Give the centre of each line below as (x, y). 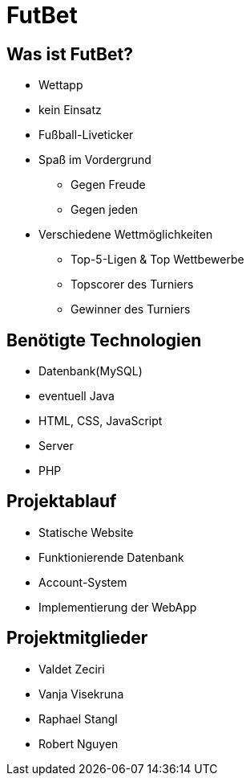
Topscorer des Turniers (132, 285)
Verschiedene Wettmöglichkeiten (126, 235)
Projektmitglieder (77, 638)
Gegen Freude (108, 185)
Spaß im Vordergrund (95, 160)
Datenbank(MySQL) (91, 371)
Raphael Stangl (78, 719)
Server (56, 446)
